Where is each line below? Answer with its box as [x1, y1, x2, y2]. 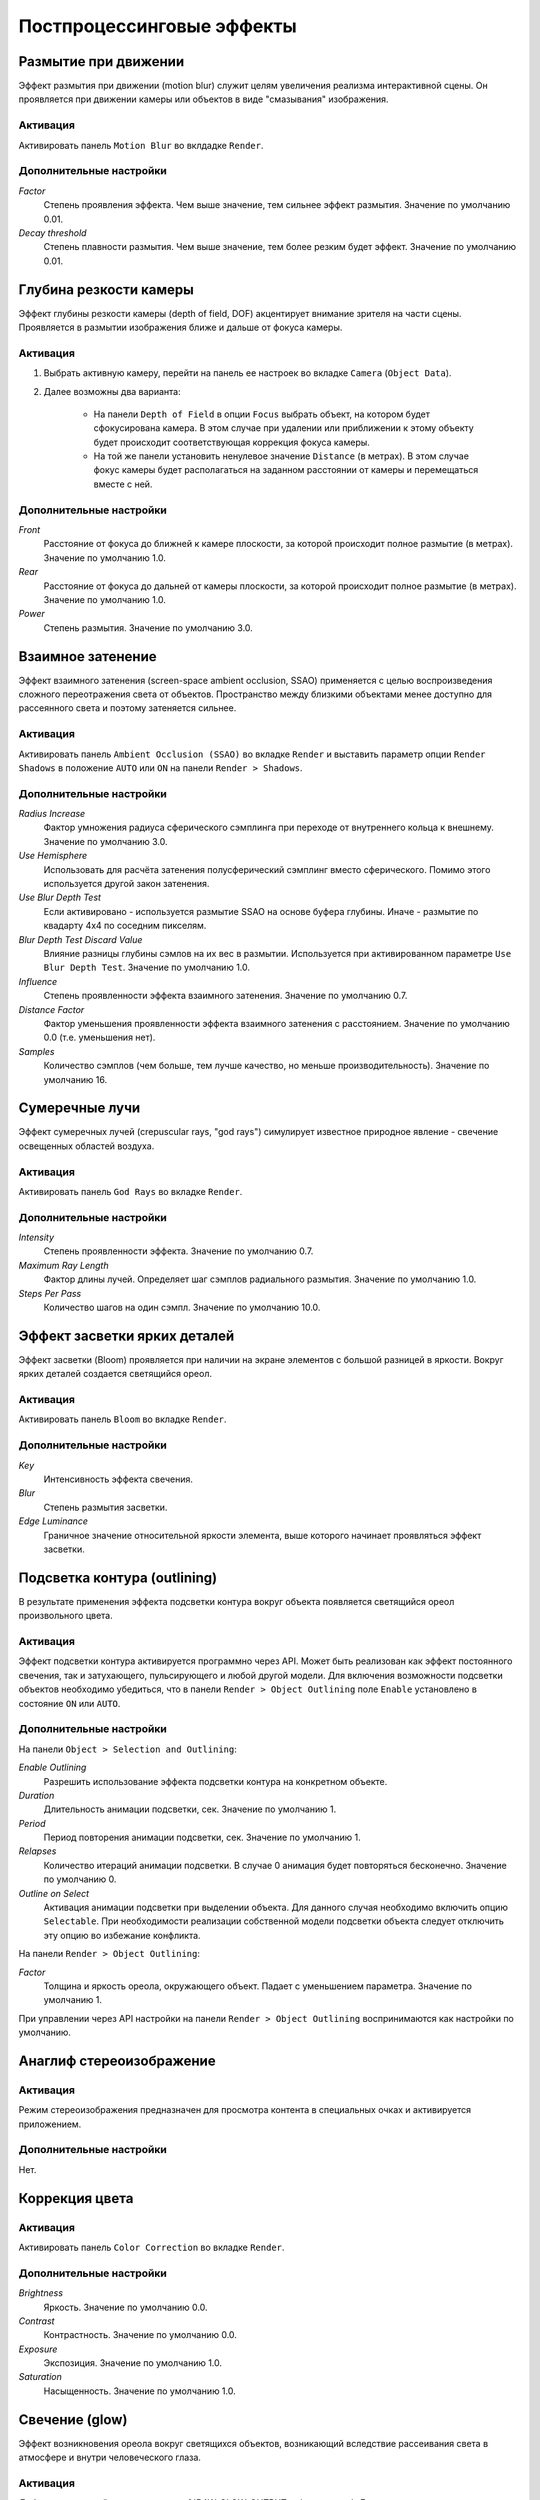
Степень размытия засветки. [43, 1501, 168, 1513]
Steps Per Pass [18, 1287, 82, 1299]
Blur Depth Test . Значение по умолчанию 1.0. [43, 961, 250, 974]
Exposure [18, 2343, 58, 2355]
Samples [18, 1045, 55, 1057]
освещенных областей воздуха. [18, 1140, 155, 1152]
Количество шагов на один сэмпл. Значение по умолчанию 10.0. [43, 1301, 321, 1314]
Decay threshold [18, 226, 87, 239]
